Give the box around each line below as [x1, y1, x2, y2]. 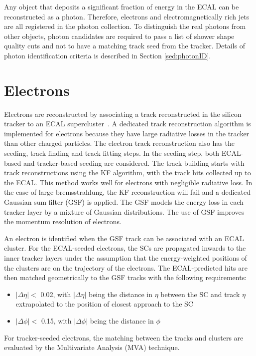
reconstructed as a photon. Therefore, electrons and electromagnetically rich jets [4, 11, 250, 21]
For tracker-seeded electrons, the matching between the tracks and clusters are [4, 332, 244, 343]
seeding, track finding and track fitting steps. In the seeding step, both [4, 148, 220, 158]
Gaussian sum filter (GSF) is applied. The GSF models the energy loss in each [4, 197, 244, 207]
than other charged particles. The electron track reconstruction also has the [4, 138, 235, 148]
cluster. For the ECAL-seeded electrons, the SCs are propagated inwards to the [4, 243, 246, 253]
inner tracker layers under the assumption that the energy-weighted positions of [4, 253, 247, 263]
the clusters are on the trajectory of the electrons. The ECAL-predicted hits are [4, 262, 248, 273]
